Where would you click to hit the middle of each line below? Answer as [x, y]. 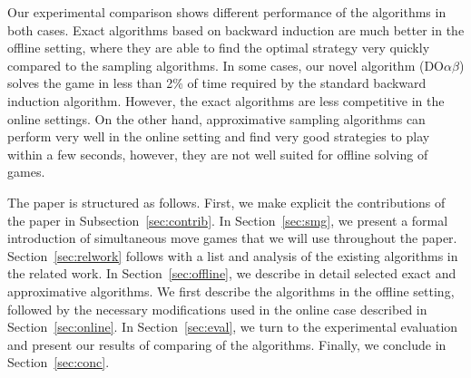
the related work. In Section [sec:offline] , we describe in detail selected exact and [232, 273]
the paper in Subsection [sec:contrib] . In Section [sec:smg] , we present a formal [228, 220]
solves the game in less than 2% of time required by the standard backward [217, 83]
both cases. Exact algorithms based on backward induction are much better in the [236, 29]
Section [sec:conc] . [59, 362]
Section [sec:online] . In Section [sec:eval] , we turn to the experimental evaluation [233, 327]
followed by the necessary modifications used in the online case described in [217, 309]
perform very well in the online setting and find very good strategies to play [219, 136]
